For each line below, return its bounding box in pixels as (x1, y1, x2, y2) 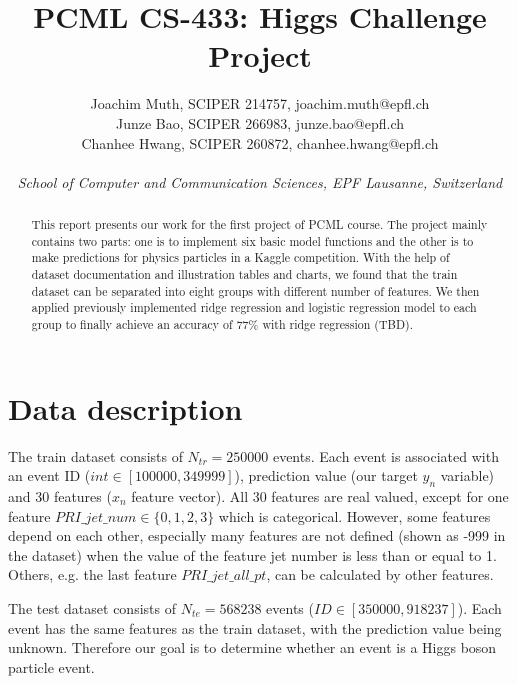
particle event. (8, 656, 95, 677)
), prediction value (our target (234, 465, 418, 486)
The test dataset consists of (8, 597, 176, 618)
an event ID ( (8, 465, 91, 486)
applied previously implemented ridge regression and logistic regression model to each (31, 299, 477, 316)
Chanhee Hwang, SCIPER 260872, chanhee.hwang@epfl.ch (81, 132, 439, 153)
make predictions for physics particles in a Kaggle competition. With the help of (31, 249, 450, 266)
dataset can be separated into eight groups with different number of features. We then (31, 282, 480, 299)
